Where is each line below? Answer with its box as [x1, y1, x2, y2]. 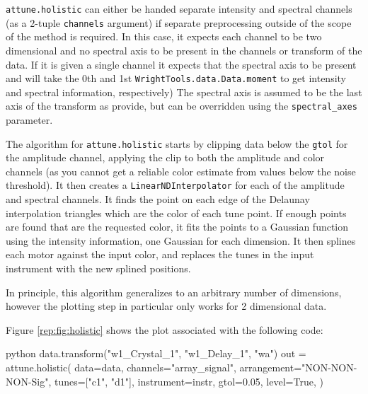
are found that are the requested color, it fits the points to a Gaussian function [6, 219, 349, 234]
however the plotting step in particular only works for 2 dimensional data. [6, 299, 327, 313]
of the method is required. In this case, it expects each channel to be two [6, 29, 322, 44]
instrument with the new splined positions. [6, 261, 191, 276]
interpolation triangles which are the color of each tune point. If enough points [6, 205, 347, 220]
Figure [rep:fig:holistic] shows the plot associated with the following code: [6, 322, 323, 337]
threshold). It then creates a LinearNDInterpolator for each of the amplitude [6, 178, 345, 192]
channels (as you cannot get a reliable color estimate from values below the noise [6, 163, 356, 178]
